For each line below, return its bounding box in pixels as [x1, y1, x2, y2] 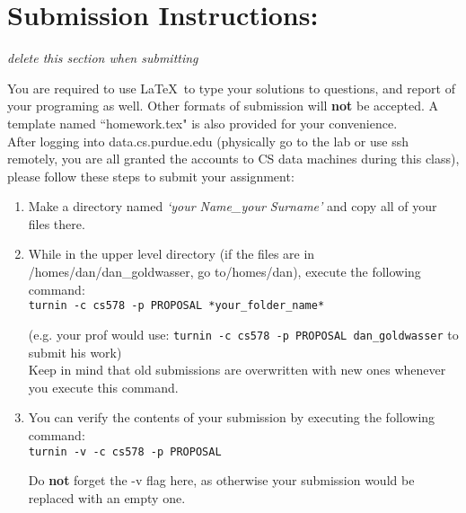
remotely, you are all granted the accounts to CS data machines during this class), [7, 149, 460, 168]
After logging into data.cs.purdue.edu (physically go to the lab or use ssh [7, 131, 409, 150]
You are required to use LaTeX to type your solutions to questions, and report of [7, 78, 455, 97]
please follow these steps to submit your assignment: [7, 166, 295, 185]
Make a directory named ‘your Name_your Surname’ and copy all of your [28, 197, 437, 216]
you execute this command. [28, 377, 179, 396]
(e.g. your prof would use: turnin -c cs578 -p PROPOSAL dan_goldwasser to [28, 324, 459, 343]
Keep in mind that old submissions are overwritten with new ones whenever [28, 360, 446, 379]
